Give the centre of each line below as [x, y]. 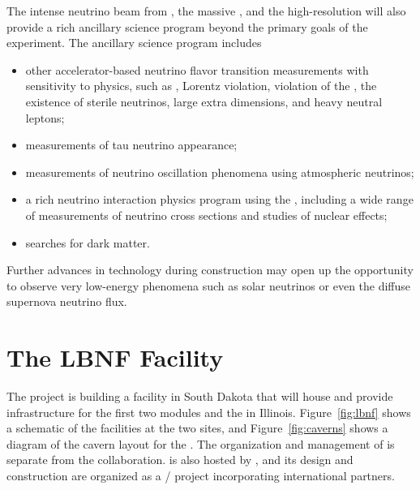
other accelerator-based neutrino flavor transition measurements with [197, 69]
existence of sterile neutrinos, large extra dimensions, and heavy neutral [204, 101]
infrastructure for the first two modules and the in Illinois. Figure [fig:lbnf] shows [209, 412]
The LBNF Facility [115, 357]
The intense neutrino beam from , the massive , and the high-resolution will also [206, 11]
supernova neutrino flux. [67, 301]
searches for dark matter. [88, 242]
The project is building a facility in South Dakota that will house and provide [200, 396]
